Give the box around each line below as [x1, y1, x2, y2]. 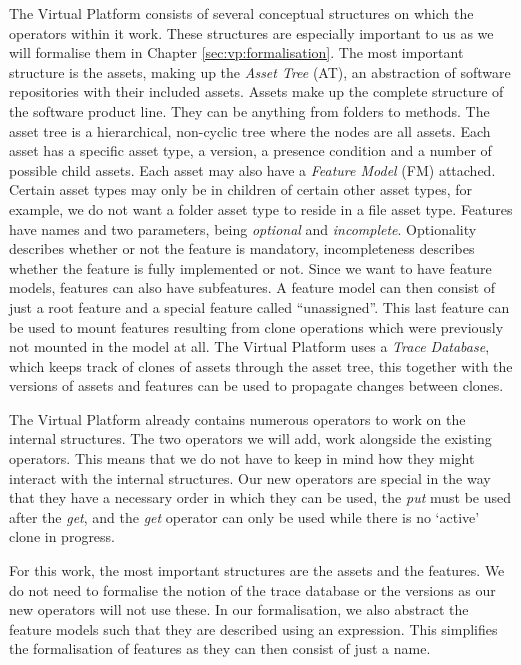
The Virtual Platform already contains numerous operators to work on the [9, 408, 466, 429]
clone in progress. [9, 526, 116, 547]
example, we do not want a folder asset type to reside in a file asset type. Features [9, 198, 513, 219]
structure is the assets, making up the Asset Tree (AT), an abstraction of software [9, 61, 511, 82]
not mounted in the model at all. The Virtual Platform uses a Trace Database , [9, 336, 490, 357]
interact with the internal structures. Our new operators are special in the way [9, 467, 491, 488]
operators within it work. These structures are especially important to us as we [9, 22, 494, 43]
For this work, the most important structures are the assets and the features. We [9, 560, 505, 581]
